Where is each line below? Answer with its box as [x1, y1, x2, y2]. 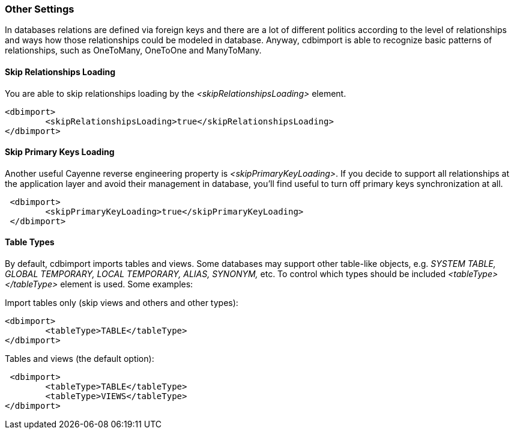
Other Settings [5, 3, 74, 15]
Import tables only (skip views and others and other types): [5, 298, 238, 308]
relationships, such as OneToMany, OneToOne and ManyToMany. [5, 45, 262, 56]
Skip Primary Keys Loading [5, 147, 115, 157]
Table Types [5, 237, 55, 248]
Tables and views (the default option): [5, 353, 154, 364]
